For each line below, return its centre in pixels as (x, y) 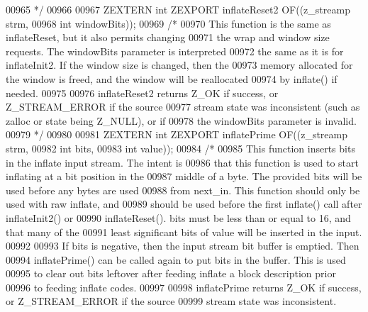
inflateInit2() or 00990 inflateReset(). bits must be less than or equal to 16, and (178, 217)
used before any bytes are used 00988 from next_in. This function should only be (183, 190)
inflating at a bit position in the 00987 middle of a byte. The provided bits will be (184, 176)
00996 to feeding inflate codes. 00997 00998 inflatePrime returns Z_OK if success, (184, 287)
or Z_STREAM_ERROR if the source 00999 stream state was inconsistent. (171, 301)
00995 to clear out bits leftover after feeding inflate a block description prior (171, 273)
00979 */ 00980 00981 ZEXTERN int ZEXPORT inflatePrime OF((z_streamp (177, 134)
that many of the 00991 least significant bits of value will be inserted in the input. (184, 232)
